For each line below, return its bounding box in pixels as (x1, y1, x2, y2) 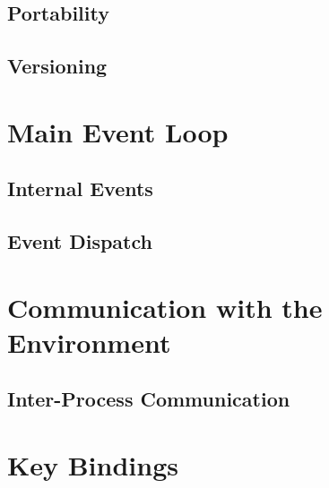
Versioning (7, 52, 108, 80)
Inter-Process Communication (7, 385, 290, 413)
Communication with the (7, 288, 323, 325)
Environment (7, 323, 171, 360)
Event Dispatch (7, 227, 152, 255)
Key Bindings (7, 447, 178, 484)
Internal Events (7, 175, 153, 202)
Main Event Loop (7, 113, 229, 150)
